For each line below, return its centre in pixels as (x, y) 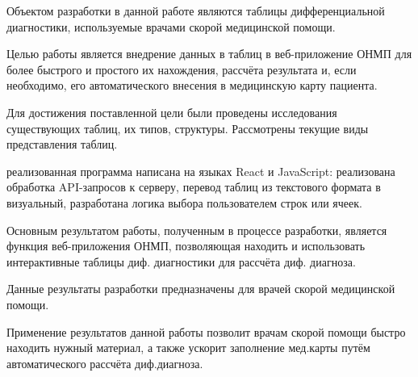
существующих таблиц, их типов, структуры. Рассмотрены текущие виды (188, 128)
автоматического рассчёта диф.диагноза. (105, 363)
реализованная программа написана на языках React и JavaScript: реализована (201, 171)
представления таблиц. (62, 144)
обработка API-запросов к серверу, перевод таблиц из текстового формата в (194, 187)
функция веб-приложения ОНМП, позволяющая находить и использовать (186, 246)
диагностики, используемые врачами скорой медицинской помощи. (171, 26)
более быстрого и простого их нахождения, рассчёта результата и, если (182, 69)
